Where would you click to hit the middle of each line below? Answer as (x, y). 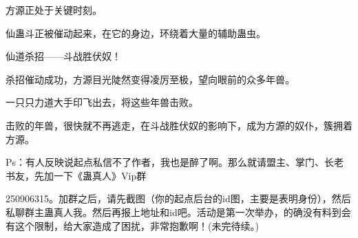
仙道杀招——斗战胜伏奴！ (63, 56)
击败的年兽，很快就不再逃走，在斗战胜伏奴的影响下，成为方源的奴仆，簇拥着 (179, 125)
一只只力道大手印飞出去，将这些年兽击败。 (102, 102)
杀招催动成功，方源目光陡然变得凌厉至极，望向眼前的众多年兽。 (150, 79)
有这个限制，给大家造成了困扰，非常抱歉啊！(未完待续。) (132, 225)
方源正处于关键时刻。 (54, 10)
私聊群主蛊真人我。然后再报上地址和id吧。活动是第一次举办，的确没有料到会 (178, 212)
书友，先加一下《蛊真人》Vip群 (76, 175)
